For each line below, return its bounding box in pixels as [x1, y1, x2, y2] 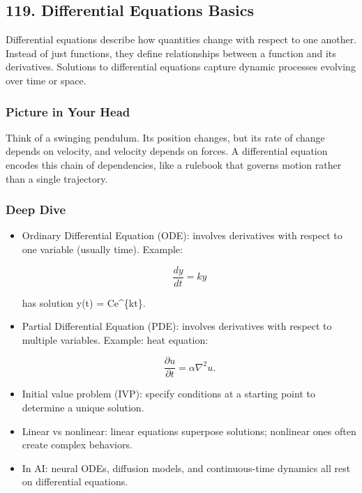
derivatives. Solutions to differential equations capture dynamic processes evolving [6, 59, 356, 74]
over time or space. [6, 73, 86, 87]
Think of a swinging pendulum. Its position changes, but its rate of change [6, 130, 325, 144]
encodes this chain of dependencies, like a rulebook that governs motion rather [6, 157, 342, 172]
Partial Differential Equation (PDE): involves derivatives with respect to [22, 319, 332, 333]
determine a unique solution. [22, 400, 144, 415]
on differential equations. [22, 474, 128, 489]
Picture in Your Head [6, 103, 130, 120]
